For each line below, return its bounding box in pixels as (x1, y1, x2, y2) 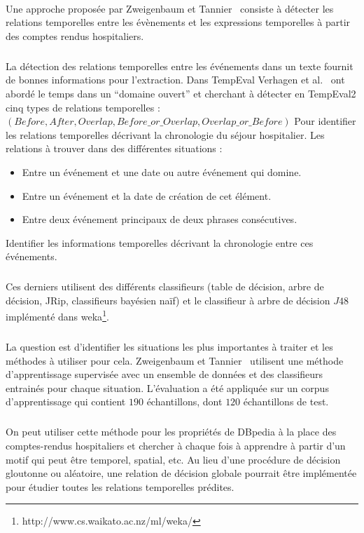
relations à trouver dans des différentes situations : (6, 141, 223, 156)
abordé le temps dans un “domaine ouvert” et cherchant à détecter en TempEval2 (6, 86, 356, 100)
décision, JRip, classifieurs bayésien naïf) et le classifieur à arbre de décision (6, 292, 330, 307)
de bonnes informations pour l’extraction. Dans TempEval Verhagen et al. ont (6, 72, 345, 87)
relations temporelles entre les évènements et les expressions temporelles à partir (6, 15, 351, 29)
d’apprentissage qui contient (6, 394, 126, 409)
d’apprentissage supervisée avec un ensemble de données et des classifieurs (6, 367, 323, 382)
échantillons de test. (243, 394, 329, 409)
